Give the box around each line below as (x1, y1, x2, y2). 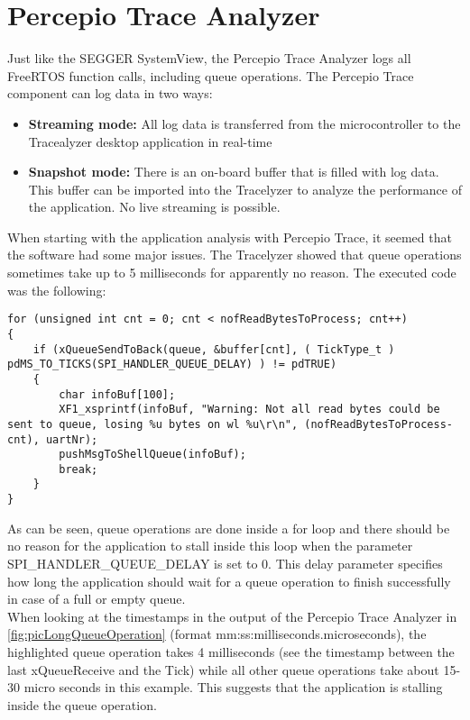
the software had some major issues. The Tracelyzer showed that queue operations (7, 245, 462, 264)
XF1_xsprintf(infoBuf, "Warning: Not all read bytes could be (59, 403, 440, 416)
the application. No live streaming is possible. (28, 197, 281, 216)
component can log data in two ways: (7, 84, 213, 103)
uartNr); (45, 433, 98, 446)
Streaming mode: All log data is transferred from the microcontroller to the (28, 114, 461, 132)
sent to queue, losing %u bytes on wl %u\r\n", (7, 417, 299, 431)
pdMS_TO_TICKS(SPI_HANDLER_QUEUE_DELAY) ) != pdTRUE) (7, 358, 337, 371)
